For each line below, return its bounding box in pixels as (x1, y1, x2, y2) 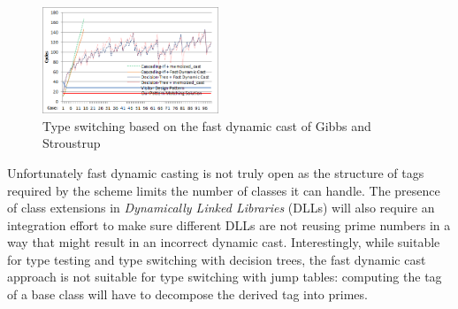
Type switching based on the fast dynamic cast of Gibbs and (42, 116, 371, 135)
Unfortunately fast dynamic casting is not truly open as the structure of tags (7, 163, 424, 182)
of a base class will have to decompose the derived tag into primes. (7, 285, 368, 304)
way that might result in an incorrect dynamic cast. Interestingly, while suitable (7, 233, 440, 251)
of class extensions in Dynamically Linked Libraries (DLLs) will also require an (7, 198, 435, 217)
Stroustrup (42, 134, 101, 152)
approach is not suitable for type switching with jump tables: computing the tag (7, 267, 442, 286)
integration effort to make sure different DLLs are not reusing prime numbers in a (7, 215, 451, 234)
